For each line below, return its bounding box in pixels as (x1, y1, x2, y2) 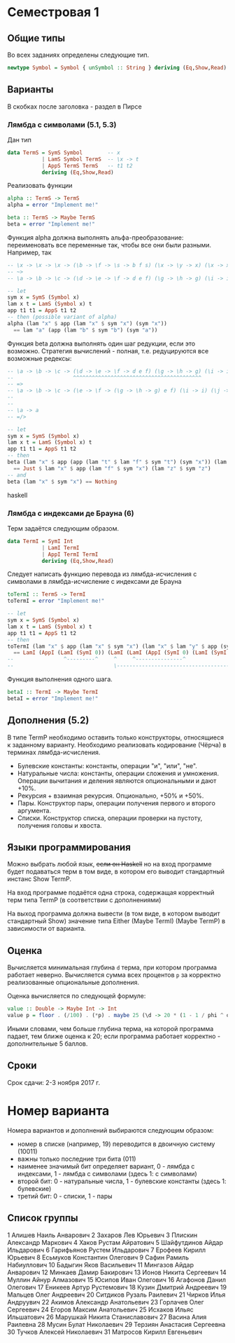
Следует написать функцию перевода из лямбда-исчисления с (7, 570, 197, 578)
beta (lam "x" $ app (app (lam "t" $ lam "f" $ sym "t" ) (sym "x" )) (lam (7, 458, 227, 466)
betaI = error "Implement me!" (7, 695, 99, 702)
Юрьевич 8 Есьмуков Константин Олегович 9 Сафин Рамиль (7, 1253, 189, 1262)
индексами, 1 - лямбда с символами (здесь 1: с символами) (17, 1169, 197, 1178)
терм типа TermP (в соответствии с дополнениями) (7, 896, 162, 904)
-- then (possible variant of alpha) (7, 313, 117, 321)
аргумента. (17, 806, 52, 814)
